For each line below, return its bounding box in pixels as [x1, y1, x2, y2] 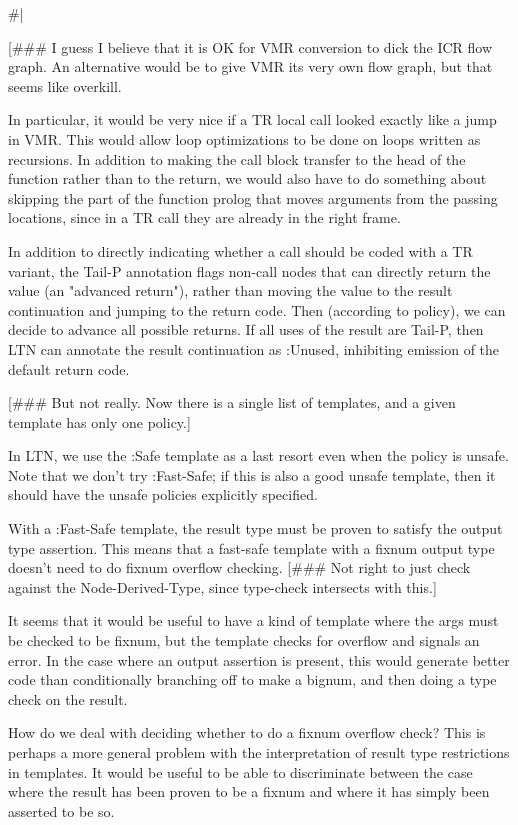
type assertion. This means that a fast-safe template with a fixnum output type [8, 537, 495, 558]
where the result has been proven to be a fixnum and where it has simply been [8, 781, 490, 802]
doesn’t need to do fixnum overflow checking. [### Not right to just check [8, 557, 471, 578]
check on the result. [8, 688, 128, 709]
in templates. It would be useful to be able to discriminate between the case [8, 761, 473, 782]
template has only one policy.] [8, 411, 191, 432]
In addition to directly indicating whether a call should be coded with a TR [8, 240, 473, 261]
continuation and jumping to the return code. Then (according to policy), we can [8, 299, 506, 320]
